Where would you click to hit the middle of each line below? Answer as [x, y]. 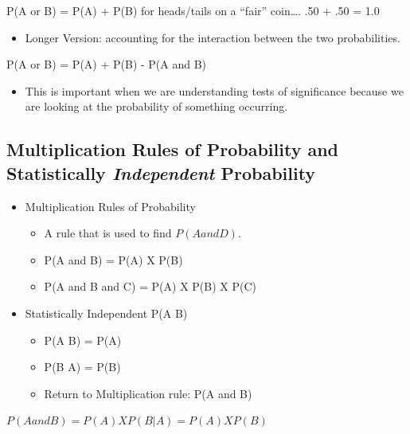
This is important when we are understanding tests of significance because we [214, 90]
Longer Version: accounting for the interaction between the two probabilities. [213, 37]
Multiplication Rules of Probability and [173, 149]
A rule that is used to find [108, 233]
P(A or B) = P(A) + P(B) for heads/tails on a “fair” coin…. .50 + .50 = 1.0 [193, 10]
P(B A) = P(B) [82, 367]
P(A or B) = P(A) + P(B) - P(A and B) [107, 64]
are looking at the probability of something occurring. [156, 106]
